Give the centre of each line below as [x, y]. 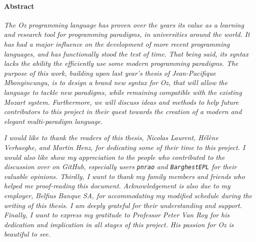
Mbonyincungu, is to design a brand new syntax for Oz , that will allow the [116, 82]
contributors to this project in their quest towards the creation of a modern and [123, 111]
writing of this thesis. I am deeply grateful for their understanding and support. [123, 205]
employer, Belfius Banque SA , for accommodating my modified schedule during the [128, 195]
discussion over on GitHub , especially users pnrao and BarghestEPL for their [120, 166]
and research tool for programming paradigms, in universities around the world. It [127, 34]
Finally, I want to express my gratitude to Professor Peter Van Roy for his [117, 215]
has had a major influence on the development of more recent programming [117, 44]
